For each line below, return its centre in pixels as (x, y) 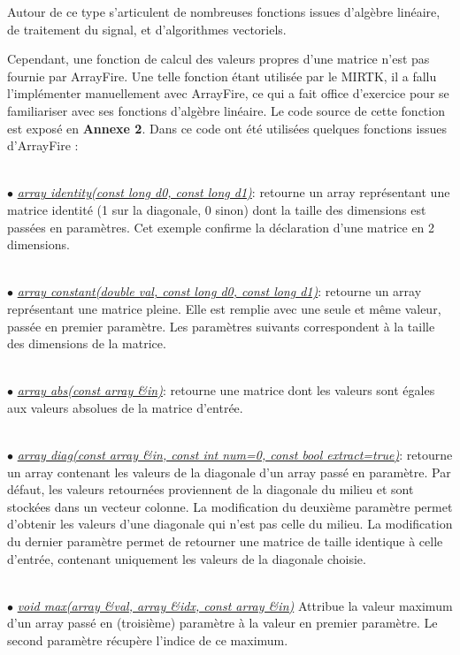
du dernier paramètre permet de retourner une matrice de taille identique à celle (225, 541)
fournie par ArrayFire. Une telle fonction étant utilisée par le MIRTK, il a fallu (222, 76)
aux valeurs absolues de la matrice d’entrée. (125, 407)
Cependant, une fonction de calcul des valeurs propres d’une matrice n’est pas (218, 59)
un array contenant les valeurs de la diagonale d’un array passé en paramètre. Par (229, 472)
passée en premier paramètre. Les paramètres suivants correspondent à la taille (221, 326)
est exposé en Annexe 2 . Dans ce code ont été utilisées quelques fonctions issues (227, 128)
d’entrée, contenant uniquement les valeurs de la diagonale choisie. (187, 558)
